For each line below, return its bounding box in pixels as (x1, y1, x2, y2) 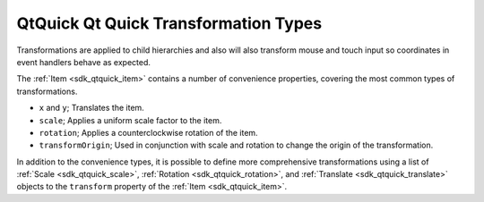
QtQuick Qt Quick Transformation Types (16, 13, 323, 33)
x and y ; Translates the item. (39, 103, 145, 114)
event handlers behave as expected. (16, 56, 151, 67)
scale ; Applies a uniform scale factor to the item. (39, 114, 222, 125)
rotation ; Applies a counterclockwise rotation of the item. (39, 127, 259, 138)
